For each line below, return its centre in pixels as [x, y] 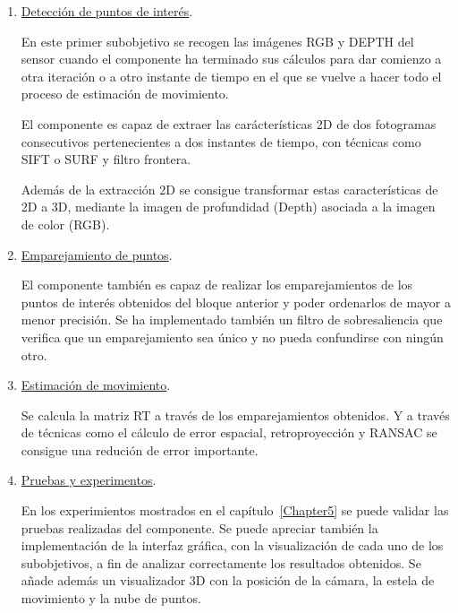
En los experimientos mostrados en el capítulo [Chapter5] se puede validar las [235, 510]
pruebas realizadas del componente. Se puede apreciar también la [199, 527]
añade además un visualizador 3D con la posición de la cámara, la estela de [228, 580]
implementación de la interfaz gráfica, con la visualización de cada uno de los [232, 545]
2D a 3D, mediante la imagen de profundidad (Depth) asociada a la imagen [228, 207]
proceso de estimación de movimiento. [125, 94]
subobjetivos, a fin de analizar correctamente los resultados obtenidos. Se [221, 562]
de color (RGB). [65, 224]
